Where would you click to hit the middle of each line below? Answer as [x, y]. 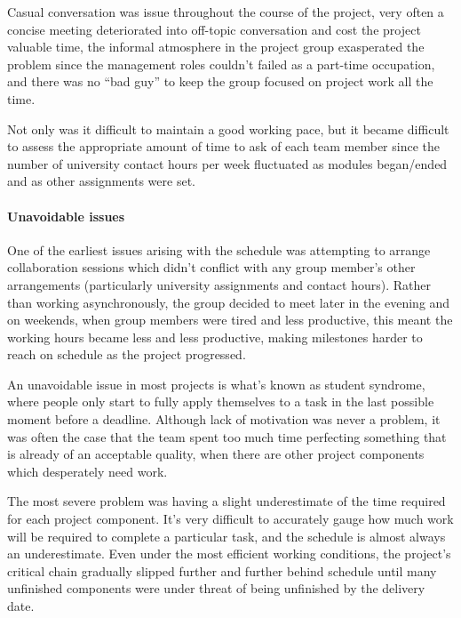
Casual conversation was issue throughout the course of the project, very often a [226, 12]
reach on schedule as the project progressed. [127, 354]
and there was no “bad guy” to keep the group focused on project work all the [220, 81]
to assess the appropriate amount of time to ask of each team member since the [223, 146]
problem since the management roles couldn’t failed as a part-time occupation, [221, 64]
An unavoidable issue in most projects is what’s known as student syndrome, [216, 384]
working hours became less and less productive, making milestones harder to [215, 337]
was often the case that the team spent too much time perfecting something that [227, 436]
